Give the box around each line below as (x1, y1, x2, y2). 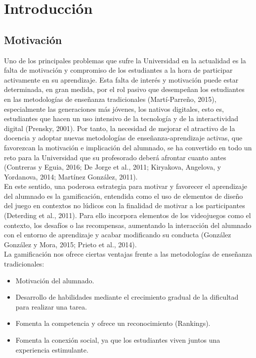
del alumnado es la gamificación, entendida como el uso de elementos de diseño (4, 190, 243, 201)
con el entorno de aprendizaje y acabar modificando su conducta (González (4, 229, 231, 240)
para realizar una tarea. (15, 301, 87, 312)
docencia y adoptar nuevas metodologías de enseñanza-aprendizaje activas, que (4, 133, 243, 143)
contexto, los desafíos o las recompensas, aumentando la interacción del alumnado (4, 220, 252, 230)
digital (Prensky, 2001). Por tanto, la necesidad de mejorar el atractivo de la (4, 123, 235, 133)
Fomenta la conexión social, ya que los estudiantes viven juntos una (15, 335, 220, 345)
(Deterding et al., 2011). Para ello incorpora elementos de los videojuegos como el (4, 210, 251, 221)
